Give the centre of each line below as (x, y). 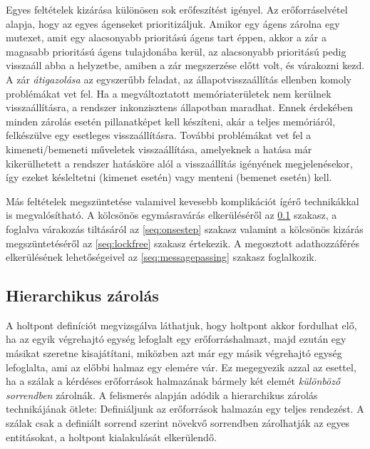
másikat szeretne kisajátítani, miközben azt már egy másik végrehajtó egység (174, 353)
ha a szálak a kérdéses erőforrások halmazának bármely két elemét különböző (173, 381)
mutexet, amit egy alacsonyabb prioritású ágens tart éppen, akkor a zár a (166, 37)
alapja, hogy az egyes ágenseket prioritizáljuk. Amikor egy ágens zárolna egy (173, 23)
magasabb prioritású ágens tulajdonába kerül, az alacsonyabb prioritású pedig (176, 51)
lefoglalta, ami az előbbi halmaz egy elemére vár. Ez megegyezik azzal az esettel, (181, 367)
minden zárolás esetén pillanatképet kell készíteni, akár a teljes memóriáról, (171, 121)
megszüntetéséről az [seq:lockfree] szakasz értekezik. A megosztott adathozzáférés (183, 243)
